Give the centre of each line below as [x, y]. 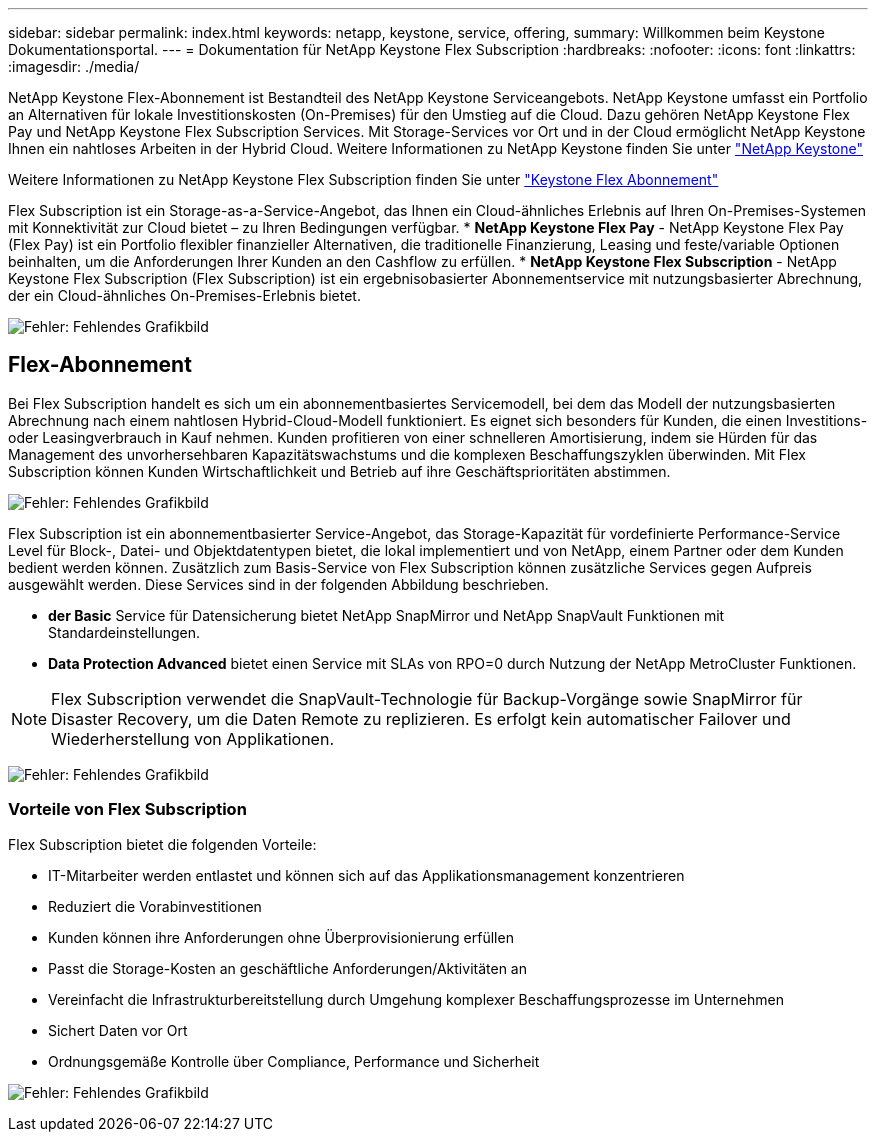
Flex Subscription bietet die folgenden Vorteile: [162, 844]
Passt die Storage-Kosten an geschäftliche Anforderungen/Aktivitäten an [287, 968]
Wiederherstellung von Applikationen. [192, 738]
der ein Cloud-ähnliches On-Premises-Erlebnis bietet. [184, 295]
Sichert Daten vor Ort [118, 1030]
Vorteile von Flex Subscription [127, 809]
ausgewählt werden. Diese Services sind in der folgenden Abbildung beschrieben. [278, 584]
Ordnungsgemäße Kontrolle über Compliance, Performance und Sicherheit [294, 1061]
